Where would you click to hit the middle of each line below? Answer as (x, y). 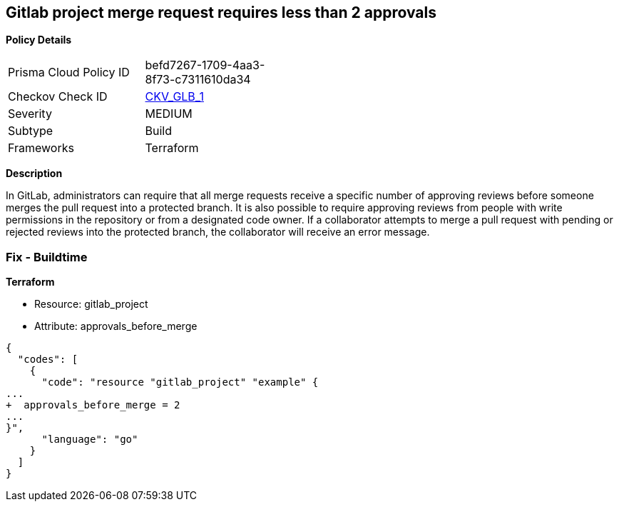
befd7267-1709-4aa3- (205, 65)
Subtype (31, 131)
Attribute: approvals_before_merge (116, 326)
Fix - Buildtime (47, 257)
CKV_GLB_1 (174, 97)
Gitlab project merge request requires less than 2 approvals (221, 12)
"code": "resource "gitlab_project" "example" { (180, 382)
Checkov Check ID (58, 97)
